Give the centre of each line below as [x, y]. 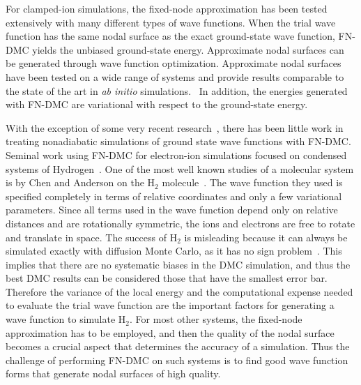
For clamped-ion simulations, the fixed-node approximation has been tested [167, 8]
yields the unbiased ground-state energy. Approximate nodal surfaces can [188, 49]
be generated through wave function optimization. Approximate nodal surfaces [174, 63]
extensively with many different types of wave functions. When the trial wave [171, 22]
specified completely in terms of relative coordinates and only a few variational [174, 196]
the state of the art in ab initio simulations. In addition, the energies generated [177, 90]
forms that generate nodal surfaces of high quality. [113, 373]
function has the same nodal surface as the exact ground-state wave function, [170, 36]
